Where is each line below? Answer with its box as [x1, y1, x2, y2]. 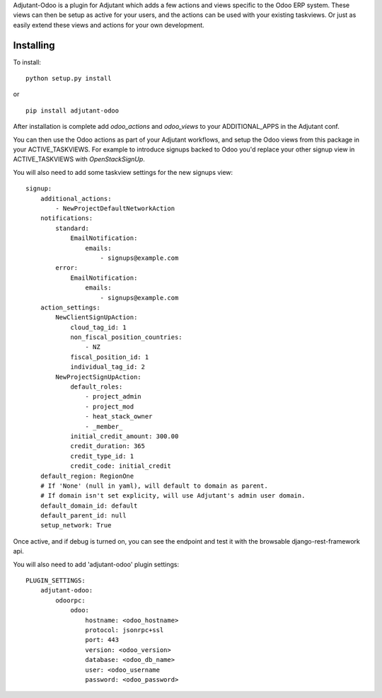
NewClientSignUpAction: [55, 314, 138, 321]
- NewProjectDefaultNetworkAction [55, 204, 175, 212]
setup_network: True [40, 521, 112, 530]
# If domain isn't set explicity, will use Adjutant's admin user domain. [40, 492, 306, 500]
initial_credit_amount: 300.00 [70, 432, 179, 440]
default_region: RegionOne [40, 471, 134, 480]
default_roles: [70, 383, 123, 391]
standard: [55, 224, 90, 232]
